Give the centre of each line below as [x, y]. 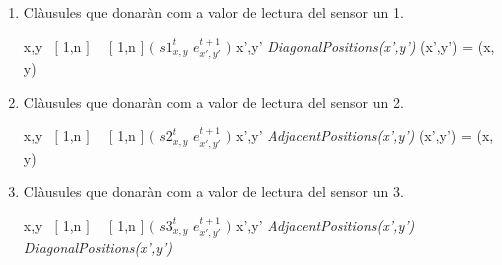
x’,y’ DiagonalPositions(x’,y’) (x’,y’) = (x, [365, 45]
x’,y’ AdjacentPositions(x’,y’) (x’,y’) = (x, [365, 135]
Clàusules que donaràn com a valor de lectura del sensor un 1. [213, 12]
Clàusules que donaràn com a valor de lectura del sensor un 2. [213, 101]
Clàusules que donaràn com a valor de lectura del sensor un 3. [213, 191]
